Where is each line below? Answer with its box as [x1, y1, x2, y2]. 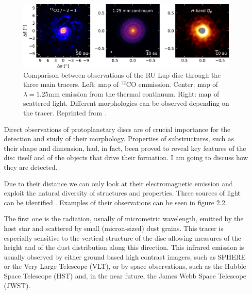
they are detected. [4, 162, 58, 172]
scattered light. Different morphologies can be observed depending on [23, 98, 229, 108]
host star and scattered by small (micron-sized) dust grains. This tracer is [4, 223, 224, 233]
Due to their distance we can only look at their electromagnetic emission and [4, 178, 233, 188]
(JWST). [4, 280, 31, 290]
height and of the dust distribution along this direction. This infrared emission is [4, 242, 244, 252]
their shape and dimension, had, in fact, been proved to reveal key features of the [4, 143, 246, 153]
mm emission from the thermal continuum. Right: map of [48, 88, 219, 98]
